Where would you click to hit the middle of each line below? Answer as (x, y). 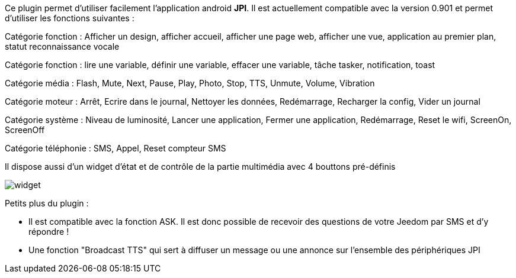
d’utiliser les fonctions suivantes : (70, 18)
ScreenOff (25, 130)
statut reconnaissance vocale (62, 46)
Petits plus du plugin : (47, 203)
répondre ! (49, 232)
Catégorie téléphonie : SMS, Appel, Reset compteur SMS (116, 148)
